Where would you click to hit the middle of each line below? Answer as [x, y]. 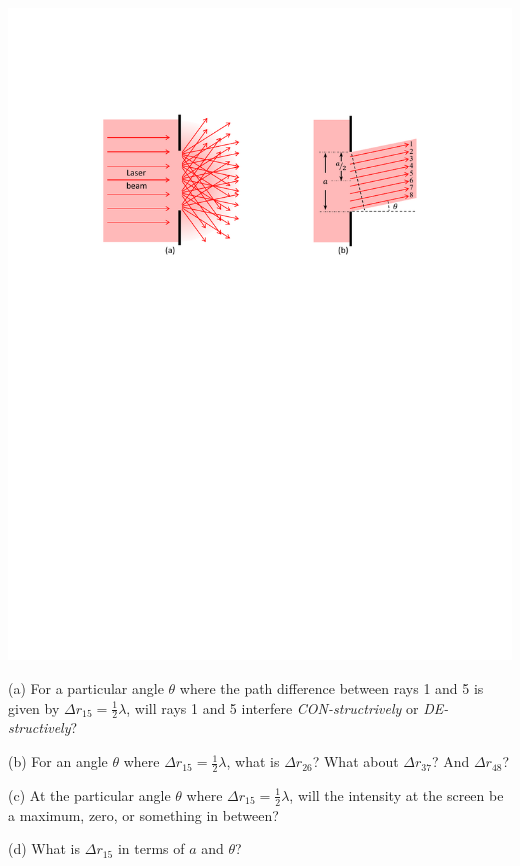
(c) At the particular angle [89, 794]
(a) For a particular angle [86, 688]
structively [39, 727]
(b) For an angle [58, 761]
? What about [355, 761]
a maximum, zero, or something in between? [143, 814]
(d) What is [44, 848]
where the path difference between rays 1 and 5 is [331, 688]
